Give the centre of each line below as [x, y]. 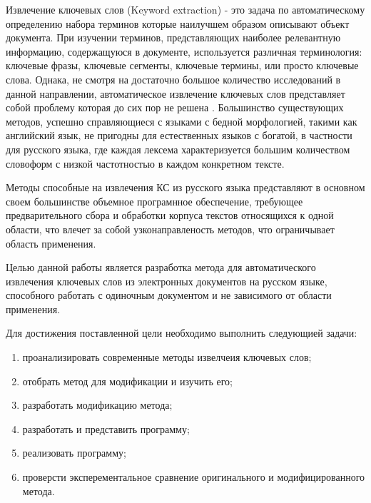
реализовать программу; [74, 453]
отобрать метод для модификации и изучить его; [127, 381]
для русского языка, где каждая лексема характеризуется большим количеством [178, 149]
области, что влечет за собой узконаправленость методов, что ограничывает [170, 229]
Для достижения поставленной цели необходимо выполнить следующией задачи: [182, 333]
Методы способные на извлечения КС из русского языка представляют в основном [185, 187]
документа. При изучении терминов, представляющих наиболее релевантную [173, 37]
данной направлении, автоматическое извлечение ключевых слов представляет [176, 93]
